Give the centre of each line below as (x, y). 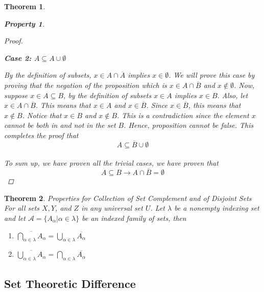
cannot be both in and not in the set (60, 125)
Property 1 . (25, 23)
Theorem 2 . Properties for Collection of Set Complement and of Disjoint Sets (128, 198)
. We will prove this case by (212, 75)
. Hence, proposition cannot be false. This (189, 125)
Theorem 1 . (25, 6)
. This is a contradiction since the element (183, 115)
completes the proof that (41, 135)
